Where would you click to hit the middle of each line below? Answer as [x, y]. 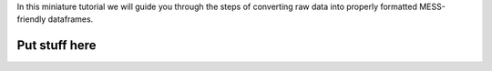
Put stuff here [56, 46]
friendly [31, 19]
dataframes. [71, 19]
